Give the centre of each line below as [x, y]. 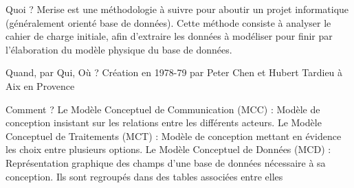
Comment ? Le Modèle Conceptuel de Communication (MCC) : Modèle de [163, 109]
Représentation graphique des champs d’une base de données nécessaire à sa [166, 162]
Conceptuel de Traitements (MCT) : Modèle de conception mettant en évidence [174, 136]
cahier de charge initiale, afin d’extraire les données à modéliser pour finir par [169, 36]
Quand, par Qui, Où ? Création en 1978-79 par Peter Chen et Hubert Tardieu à [174, 72]
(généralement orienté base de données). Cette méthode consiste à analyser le [168, 22]
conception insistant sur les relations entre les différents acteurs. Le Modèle [164, 122]
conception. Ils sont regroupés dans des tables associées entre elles [144, 176]
